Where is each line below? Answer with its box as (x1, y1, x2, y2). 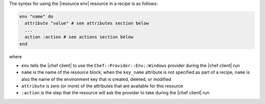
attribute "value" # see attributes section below (25, 21, 149, 26)
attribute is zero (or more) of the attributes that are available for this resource (21, 83, 184, 89)
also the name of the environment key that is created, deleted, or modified (21, 76, 171, 82)
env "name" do (19, 14, 53, 19)
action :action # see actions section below (25, 34, 133, 40)
